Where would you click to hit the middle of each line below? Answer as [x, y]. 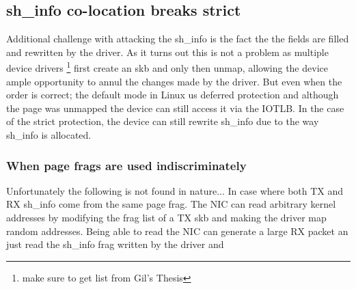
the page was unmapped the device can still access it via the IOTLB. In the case [175, 108]
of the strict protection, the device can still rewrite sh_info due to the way [163, 121]
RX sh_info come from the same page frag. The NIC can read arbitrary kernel [171, 204]
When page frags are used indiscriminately [126, 165]
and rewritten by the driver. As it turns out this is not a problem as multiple [167, 52]
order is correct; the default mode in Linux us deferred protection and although [173, 95]
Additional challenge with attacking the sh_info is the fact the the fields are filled [178, 39]
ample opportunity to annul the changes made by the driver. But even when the [174, 81]
